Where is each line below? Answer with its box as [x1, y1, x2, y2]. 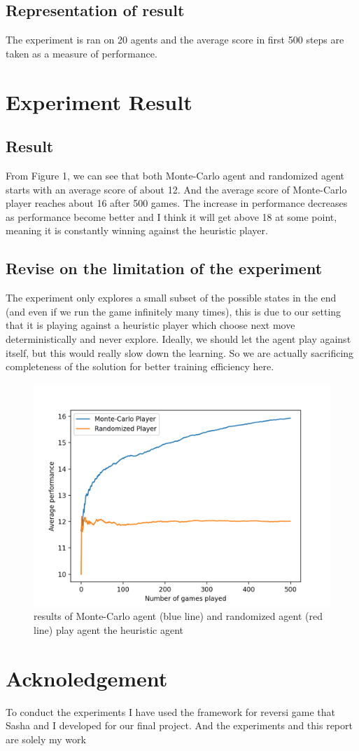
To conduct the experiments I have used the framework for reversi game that [6, 704, 335, 719]
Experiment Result [6, 87, 192, 116]
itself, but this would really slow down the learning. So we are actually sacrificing [6, 345, 354, 360]
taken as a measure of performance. [6, 46, 157, 60]
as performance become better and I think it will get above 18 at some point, [6, 209, 337, 224]
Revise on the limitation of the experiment [6, 257, 323, 279]
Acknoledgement [6, 663, 168, 692]
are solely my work [6, 731, 86, 746]
